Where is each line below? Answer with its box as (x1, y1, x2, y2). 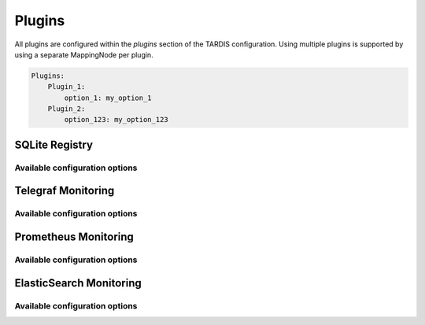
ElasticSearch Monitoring (14, 276, 142, 290)
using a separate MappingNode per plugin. (14, 50, 153, 59)
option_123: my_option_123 (64, 115, 168, 124)
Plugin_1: (47, 83, 86, 91)
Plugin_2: (47, 105, 86, 113)
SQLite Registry (14, 138, 94, 151)
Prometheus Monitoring (14, 231, 134, 244)
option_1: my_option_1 (64, 93, 153, 102)
